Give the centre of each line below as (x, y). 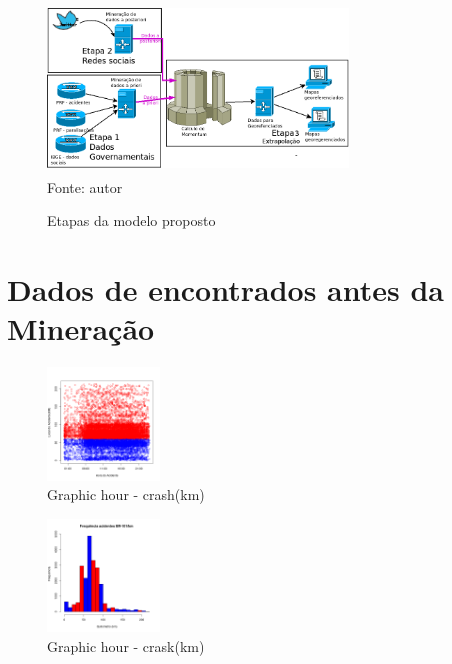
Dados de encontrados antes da (225, 289)
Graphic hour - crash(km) (126, 494)
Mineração (81, 328)
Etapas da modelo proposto (131, 220)
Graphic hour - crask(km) (126, 645)
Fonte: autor (85, 186)
